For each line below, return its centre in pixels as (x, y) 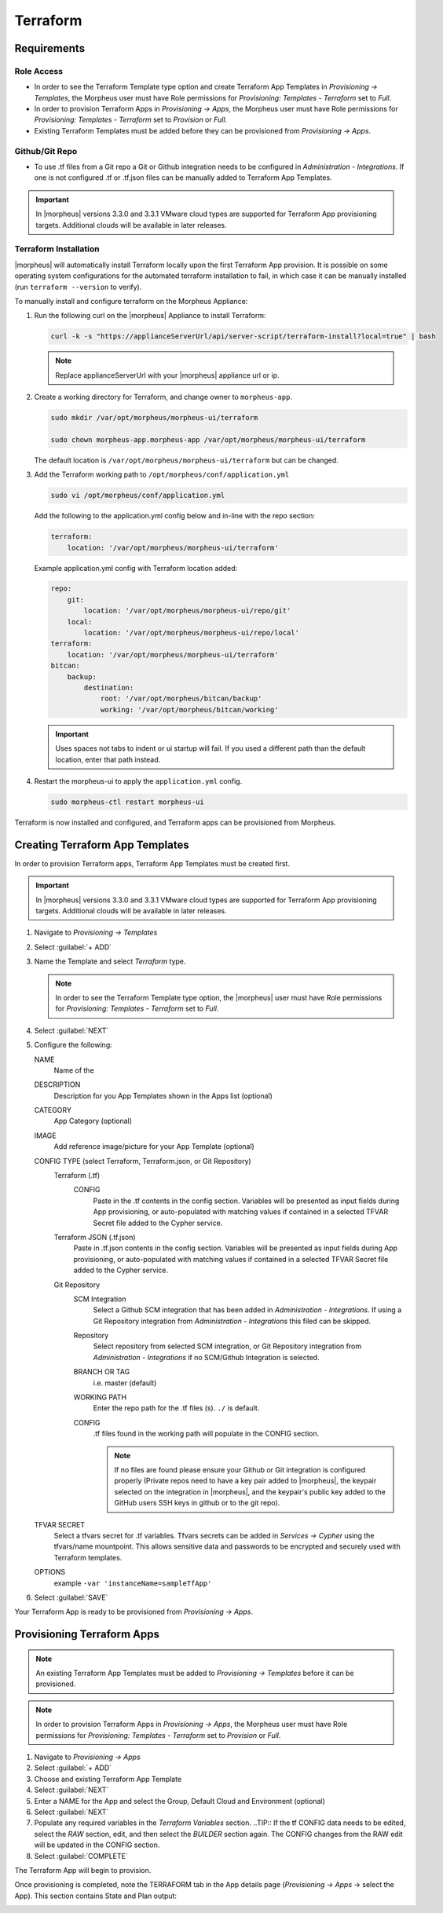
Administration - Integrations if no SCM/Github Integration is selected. (206, 1357)
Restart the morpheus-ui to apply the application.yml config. (138, 781)
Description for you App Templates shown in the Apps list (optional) (163, 1095)
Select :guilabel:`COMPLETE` (81, 1856)
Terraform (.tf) (77, 1176)
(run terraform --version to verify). (78, 287)
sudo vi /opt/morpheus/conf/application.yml (138, 496)
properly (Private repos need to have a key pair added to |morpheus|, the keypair (245, 1481)
